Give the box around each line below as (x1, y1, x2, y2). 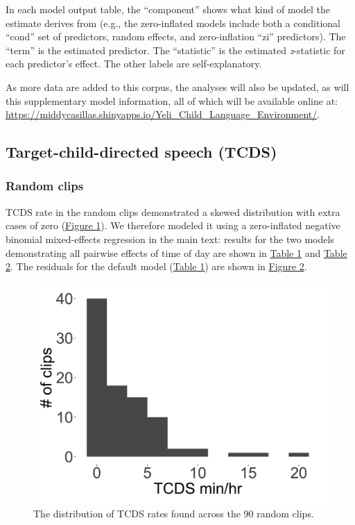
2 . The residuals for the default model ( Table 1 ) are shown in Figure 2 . (6, 259, 307, 274)
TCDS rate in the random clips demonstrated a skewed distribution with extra (6, 204, 340, 219)
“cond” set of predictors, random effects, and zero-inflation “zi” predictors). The (6, 29, 346, 44)
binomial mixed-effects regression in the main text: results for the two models (6, 231, 334, 246)
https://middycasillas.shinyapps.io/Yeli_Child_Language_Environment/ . (6, 107, 320, 122)
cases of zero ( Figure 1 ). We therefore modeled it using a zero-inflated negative (6, 218, 340, 233)
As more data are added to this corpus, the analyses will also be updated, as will (6, 79, 349, 94)
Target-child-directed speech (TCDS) (6, 141, 277, 162)
